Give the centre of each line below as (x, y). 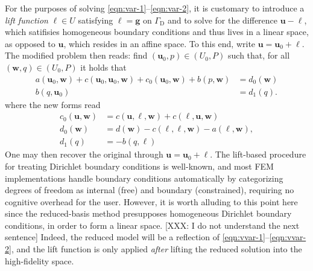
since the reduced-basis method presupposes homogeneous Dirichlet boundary (148, 213)
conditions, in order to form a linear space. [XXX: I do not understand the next (152, 225)
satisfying (96, 20)
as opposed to (30, 43)
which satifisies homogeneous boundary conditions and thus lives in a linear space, (157, 32)
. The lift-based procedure (258, 154)
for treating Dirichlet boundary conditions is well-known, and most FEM (139, 166)
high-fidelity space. (40, 260)
